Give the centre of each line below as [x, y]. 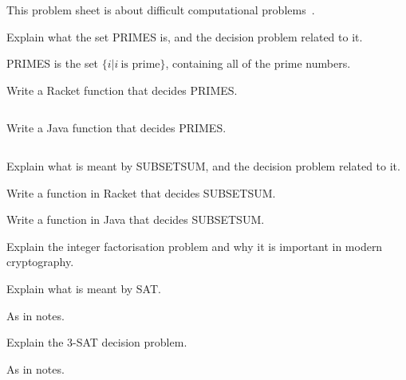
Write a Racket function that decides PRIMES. [122, 90]
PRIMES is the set [53, 63]
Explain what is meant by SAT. [84, 288]
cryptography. [40, 262]
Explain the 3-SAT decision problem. [97, 342]
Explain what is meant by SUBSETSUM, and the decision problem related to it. [203, 165]
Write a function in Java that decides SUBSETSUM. [136, 219]
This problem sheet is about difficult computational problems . [161, 10]
